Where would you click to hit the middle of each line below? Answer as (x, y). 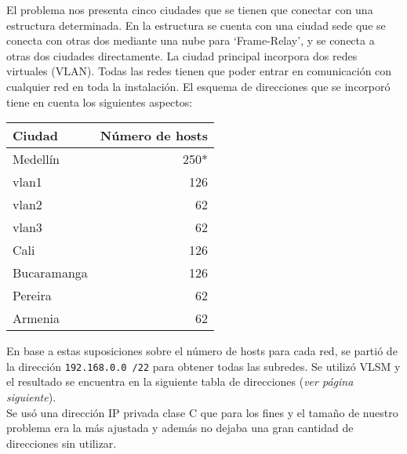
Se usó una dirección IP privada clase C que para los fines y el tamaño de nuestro (202, 412)
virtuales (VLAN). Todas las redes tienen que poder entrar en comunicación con (199, 71)
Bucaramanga (50, 273)
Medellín (36, 159)
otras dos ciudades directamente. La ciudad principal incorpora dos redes (182, 55)
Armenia (36, 318)
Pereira (32, 296)
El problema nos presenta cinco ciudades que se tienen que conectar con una (190, 9)
